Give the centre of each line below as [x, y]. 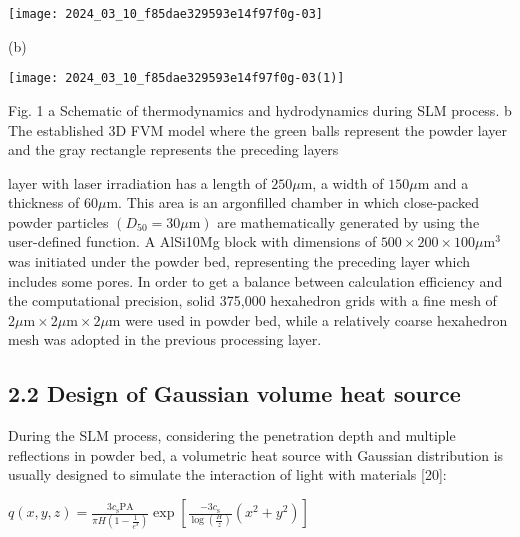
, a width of [348, 182]
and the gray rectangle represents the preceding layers [173, 149]
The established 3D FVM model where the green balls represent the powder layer [258, 129]
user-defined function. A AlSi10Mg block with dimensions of [192, 241]
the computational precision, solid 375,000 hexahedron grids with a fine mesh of [252, 300]
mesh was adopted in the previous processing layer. [165, 339]
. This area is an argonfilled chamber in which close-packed [298, 202]
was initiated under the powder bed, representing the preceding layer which [239, 261]
